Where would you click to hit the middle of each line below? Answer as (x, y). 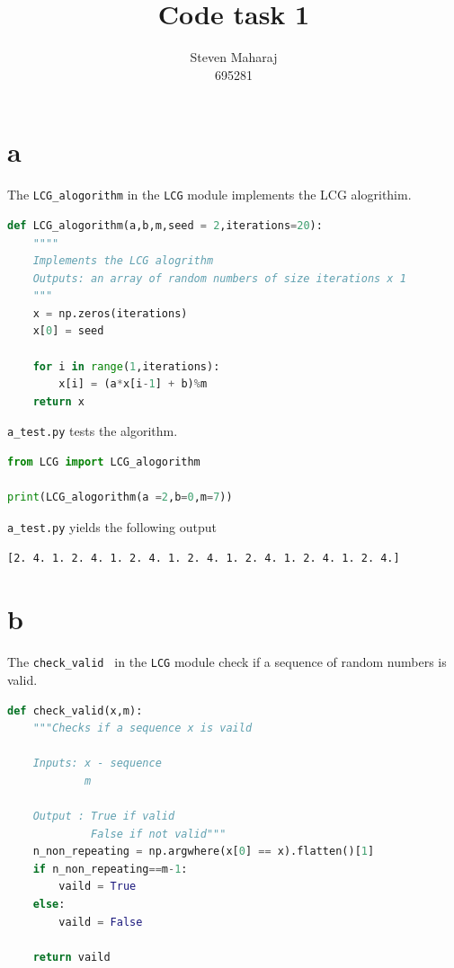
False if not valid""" (159, 834)
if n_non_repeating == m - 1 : (110, 869)
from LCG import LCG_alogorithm (104, 462)
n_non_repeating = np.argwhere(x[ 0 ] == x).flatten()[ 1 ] (204, 852)
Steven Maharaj (234, 57)
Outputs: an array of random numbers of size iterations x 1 (219, 278)
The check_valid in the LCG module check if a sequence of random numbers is (227, 662)
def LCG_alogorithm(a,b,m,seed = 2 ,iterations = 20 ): (165, 225)
